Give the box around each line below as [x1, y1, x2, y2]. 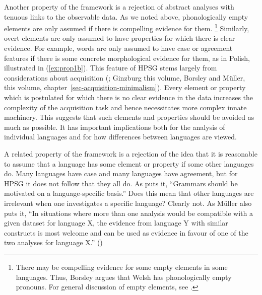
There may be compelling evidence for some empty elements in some [16, 261, 228, 272]
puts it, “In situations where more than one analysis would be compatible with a [4, 207, 253, 218]
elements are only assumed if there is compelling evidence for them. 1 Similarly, [4, 22, 249, 33]
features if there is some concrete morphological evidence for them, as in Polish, [4, 52, 250, 63]
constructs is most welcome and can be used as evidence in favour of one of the [4, 227, 248, 238]
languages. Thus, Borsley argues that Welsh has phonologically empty [16, 271, 232, 282]
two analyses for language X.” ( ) [4, 237, 103, 248]
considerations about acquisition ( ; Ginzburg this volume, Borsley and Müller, [4, 72, 245, 83]
